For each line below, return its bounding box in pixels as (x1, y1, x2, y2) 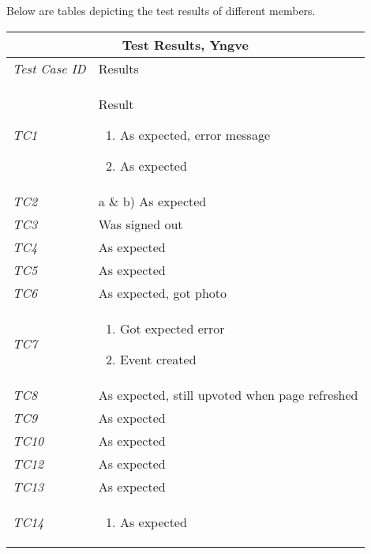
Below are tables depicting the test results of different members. (6, 2, 316, 18)
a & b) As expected (98, 191, 207, 210)
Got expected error (119, 318, 225, 337)
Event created (119, 349, 197, 368)
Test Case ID (13, 58, 86, 77)
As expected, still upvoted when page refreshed (98, 385, 358, 404)
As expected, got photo (98, 283, 227, 302)
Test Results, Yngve (122, 35, 249, 54)
